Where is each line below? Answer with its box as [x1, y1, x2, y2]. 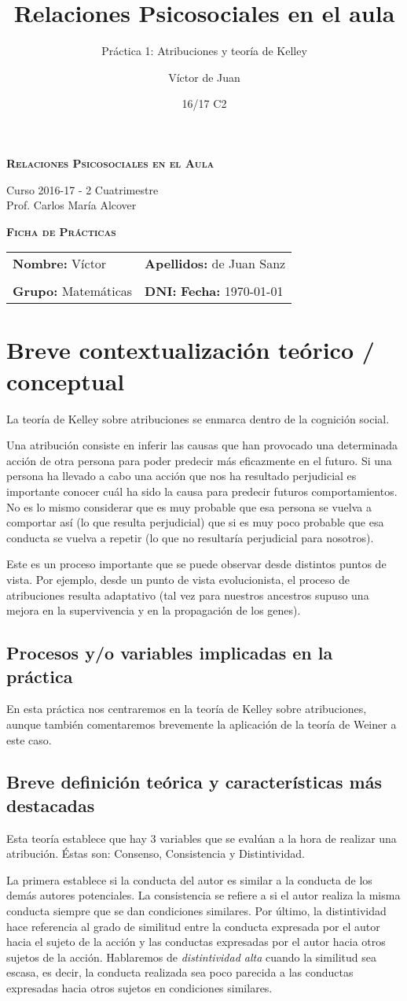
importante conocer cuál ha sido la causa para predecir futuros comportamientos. [6, 482, 398, 499]
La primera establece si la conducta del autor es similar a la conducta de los [6, 871, 372, 888]
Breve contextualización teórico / [6, 334, 375, 366]
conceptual [6, 364, 125, 397]
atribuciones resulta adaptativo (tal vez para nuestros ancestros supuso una [6, 586, 369, 603]
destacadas [6, 792, 95, 817]
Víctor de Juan [168, 68, 240, 85]
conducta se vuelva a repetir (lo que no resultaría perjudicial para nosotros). [6, 529, 374, 545]
